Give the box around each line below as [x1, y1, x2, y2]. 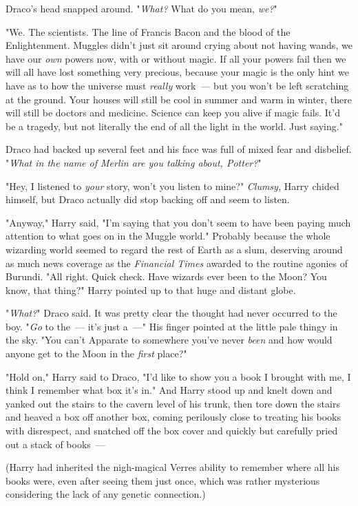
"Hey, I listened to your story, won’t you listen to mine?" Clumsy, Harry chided [6, 178, 339, 193]
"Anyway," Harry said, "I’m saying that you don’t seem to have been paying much [6, 215, 351, 229]
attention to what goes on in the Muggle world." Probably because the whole [6, 229, 330, 243]
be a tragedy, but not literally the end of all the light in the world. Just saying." [6, 118, 343, 133]
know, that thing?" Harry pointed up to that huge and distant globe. [6, 282, 296, 297]
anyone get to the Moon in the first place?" [6, 346, 187, 361]
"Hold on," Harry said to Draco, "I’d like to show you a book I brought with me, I [6, 369, 351, 383]
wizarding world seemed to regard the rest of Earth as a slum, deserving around [6, 242, 343, 256]
